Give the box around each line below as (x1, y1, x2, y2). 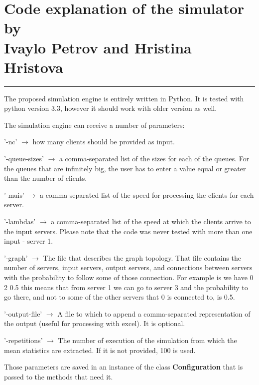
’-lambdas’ (4, 216, 36, 227)
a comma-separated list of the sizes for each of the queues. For (59, 153, 250, 164)
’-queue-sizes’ (4, 153, 44, 164)
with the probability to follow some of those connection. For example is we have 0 (4, 272, 254, 282)
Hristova (4, 56, 63, 77)
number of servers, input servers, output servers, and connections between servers (4, 262, 253, 273)
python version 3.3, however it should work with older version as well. (4, 103, 217, 113)
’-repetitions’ (4, 335, 43, 345)
